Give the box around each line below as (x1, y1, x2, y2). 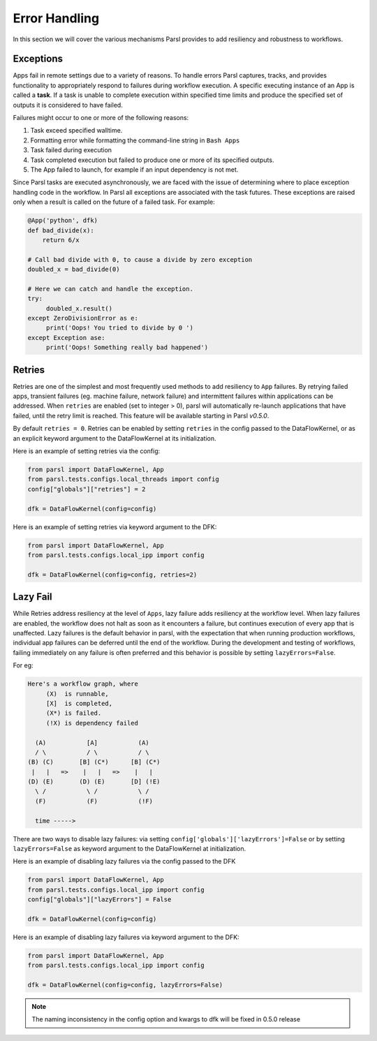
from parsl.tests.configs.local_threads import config (27, 475, 219, 483)
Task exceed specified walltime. (30, 126, 123, 135)
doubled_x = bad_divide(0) (27, 265, 120, 274)
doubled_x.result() (45, 304, 113, 312)
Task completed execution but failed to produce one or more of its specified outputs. (30, 156, 274, 164)
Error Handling (13, 10, 100, 26)
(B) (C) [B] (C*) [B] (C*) (27, 758, 161, 766)
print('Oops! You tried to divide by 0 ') (45, 324, 193, 332)
